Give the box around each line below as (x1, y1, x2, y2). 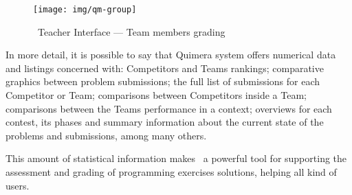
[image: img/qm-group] (33, 5, 137, 14)
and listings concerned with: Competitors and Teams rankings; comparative (5, 60, 324, 75)
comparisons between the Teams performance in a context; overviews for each (5, 101, 332, 115)
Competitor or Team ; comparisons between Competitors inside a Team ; (5, 88, 307, 102)
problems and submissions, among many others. (5, 128, 207, 142)
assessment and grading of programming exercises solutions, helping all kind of (5, 165, 337, 179)
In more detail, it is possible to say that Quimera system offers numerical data (5, 47, 336, 62)
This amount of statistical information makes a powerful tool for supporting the (5, 151, 347, 165)
